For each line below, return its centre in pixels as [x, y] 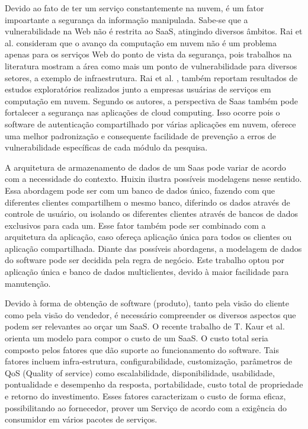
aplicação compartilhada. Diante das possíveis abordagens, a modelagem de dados [153, 248]
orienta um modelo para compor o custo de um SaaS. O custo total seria [137, 338]
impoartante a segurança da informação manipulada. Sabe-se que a [126, 19]
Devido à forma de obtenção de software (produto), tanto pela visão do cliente [147, 303]
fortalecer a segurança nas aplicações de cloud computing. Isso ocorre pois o [142, 112]
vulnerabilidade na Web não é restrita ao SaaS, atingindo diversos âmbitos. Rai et [154, 31]
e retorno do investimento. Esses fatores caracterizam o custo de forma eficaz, [145, 396]
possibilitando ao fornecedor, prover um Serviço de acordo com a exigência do [146, 407]
